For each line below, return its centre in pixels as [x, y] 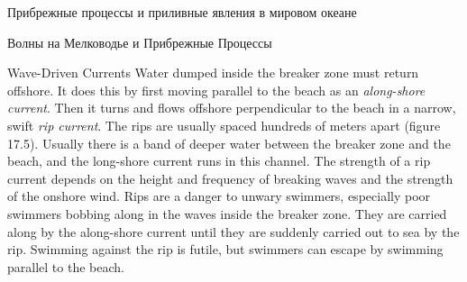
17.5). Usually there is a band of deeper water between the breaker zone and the [229, 143]
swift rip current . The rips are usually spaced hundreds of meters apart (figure [224, 125]
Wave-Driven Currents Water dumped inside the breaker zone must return [213, 73]
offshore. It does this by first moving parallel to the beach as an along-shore [216, 90]
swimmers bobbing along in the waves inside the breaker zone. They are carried [227, 213]
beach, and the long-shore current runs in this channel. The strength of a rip [219, 161]
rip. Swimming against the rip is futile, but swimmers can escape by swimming [225, 249]
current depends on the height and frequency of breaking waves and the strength [230, 178]
